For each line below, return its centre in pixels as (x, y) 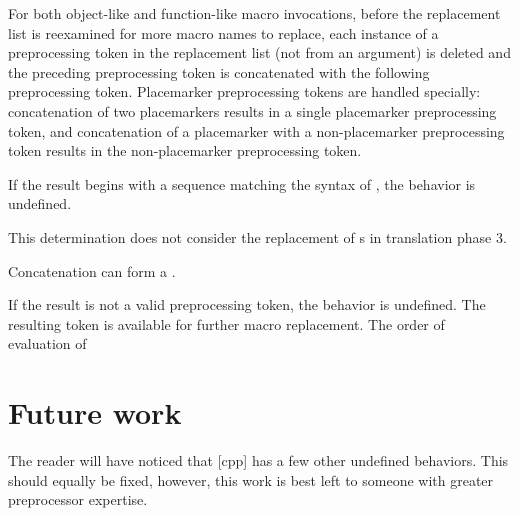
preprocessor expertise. (78, 499)
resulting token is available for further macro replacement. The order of (226, 323)
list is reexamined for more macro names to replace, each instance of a (223, 32)
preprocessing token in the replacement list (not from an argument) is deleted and (259, 52)
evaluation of (47, 343)
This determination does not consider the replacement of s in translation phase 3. (257, 236)
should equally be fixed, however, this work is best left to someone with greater (251, 479)
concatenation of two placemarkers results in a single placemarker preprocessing (252, 110)
